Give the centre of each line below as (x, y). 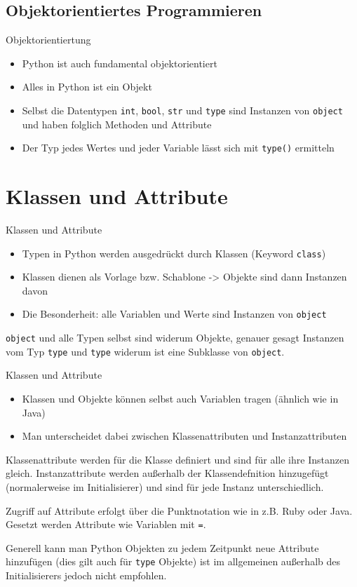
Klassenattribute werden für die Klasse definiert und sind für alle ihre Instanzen (177, 459)
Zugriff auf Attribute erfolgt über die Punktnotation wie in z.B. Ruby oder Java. (179, 510)
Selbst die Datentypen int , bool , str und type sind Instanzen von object (182, 110)
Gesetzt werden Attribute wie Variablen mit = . (106, 524)
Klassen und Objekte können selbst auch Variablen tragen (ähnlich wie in (180, 399)
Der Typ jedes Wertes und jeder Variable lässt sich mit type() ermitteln (178, 148)
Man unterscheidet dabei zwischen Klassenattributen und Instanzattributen (184, 436)
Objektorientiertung (48, 40)
